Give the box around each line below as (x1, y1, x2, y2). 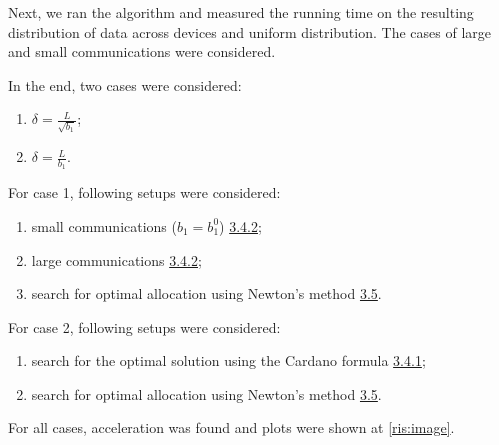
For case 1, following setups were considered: (8, 182, 281, 203)
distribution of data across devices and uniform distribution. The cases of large (8, 21, 491, 42)
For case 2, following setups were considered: (8, 316, 281, 337)
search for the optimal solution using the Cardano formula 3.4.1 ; (31, 350, 426, 371)
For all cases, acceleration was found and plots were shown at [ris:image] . (8, 417, 455, 438)
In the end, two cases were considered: (8, 74, 242, 95)
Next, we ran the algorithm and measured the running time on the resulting (8, 2, 474, 22)
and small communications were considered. (8, 41, 276, 62)
